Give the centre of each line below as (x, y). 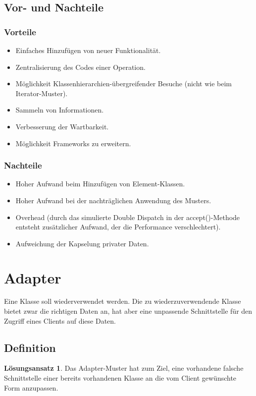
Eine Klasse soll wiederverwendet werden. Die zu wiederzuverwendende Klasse (123, 301)
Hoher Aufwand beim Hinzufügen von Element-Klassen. (100, 184)
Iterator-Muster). (42, 93)
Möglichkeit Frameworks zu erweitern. (73, 143)
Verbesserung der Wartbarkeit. (62, 126)
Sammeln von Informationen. (60, 110)
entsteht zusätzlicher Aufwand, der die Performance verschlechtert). (118, 227)
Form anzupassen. (31, 387)
